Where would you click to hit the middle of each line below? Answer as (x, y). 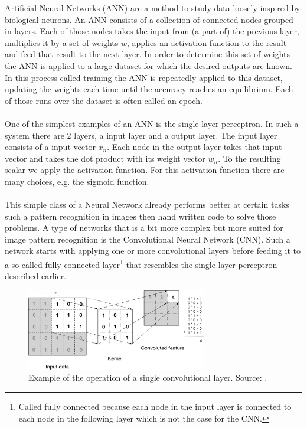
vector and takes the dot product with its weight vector (105, 158)
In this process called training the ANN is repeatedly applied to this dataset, (144, 77)
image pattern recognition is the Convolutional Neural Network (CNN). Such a (148, 239)
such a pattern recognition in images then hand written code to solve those (141, 216)
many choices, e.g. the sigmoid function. (77, 181)
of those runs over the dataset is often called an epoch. (104, 100)
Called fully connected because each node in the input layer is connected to (155, 406)
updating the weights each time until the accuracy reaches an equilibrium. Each (149, 89)
